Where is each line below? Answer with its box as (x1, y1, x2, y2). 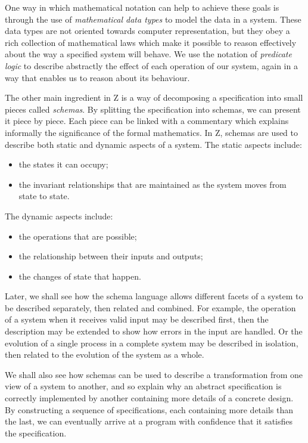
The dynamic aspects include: (5, 209, 113, 222)
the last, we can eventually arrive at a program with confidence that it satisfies (5, 415, 293, 427)
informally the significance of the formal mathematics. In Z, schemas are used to (5, 126, 298, 138)
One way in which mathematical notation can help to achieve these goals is (5, 1, 279, 13)
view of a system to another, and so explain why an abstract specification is (5, 380, 282, 392)
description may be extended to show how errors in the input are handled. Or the (5, 325, 303, 337)
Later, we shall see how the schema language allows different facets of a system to (5, 290, 303, 302)
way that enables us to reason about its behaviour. (5, 71, 190, 83)
